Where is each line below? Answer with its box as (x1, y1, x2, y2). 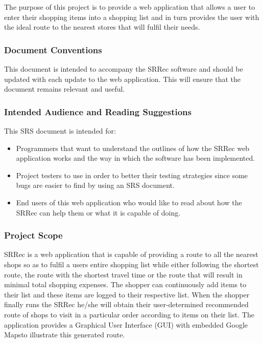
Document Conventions (4, 43, 102, 56)
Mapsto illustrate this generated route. (4, 329, 125, 340)
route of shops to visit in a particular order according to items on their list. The (4, 309, 254, 319)
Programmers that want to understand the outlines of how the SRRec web (16, 142, 250, 153)
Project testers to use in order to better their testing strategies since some (16, 169, 248, 180)
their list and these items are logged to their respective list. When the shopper (4, 289, 250, 299)
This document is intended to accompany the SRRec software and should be (4, 63, 243, 74)
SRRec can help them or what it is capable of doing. (16, 207, 181, 218)
